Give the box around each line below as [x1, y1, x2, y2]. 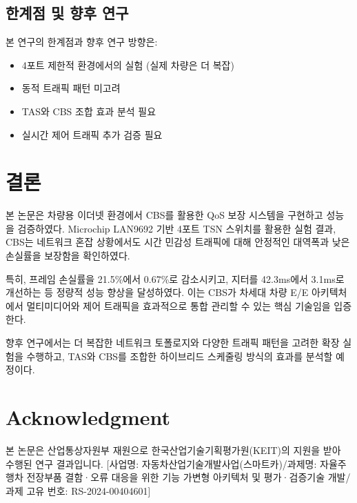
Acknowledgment [6, 403, 170, 431]
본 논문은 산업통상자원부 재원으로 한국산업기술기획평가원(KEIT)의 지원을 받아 [6, 442, 341, 457]
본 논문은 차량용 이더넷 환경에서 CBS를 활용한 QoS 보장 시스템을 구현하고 [6, 208, 323, 222]
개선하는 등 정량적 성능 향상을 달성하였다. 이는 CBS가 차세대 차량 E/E [6, 285, 309, 299]
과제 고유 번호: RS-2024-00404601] [6, 483, 151, 497]
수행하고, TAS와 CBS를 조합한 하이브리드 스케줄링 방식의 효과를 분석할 [26, 348, 333, 363]
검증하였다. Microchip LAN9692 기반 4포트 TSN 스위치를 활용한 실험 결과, [17, 221, 336, 235]
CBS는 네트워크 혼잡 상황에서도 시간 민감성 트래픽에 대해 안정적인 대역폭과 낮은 [6, 235, 350, 249]
